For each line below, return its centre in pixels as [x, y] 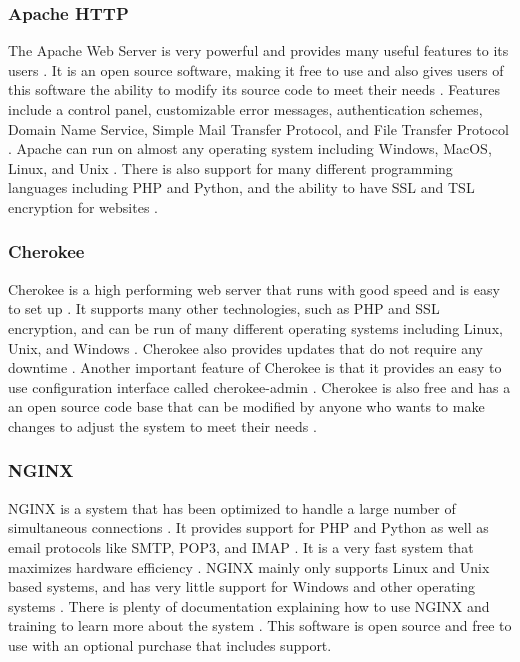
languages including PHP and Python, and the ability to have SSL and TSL [241, 187]
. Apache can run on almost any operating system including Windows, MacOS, [250, 148]
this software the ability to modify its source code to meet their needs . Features [254, 89]
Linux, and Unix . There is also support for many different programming [230, 167]
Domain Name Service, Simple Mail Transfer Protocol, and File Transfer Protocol [258, 128]
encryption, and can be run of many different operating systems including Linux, [255, 327]
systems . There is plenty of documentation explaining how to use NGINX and [249, 605]
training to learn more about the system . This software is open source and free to [260, 625]
